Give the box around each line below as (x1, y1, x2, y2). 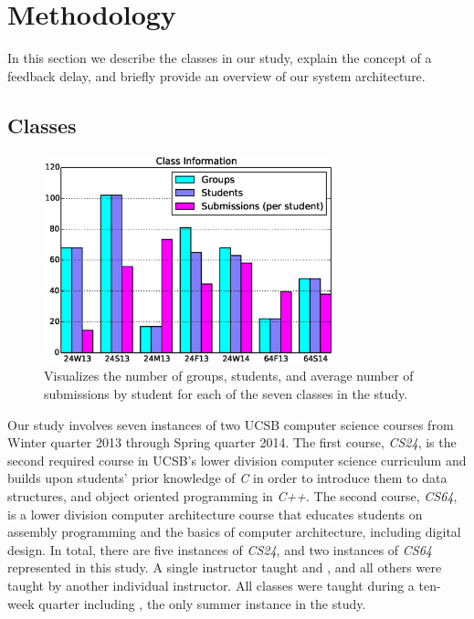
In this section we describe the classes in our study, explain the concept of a (7, 48, 432, 68)
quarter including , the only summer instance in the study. (38, 593, 366, 613)
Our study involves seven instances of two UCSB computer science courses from (7, 414, 454, 434)
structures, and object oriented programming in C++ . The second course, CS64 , (7, 486, 458, 505)
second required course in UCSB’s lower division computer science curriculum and (7, 450, 467, 469)
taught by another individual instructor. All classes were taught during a (7, 575, 415, 594)
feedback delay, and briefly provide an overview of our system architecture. (7, 66, 426, 85)
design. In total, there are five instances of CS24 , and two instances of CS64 (7, 540, 433, 559)
